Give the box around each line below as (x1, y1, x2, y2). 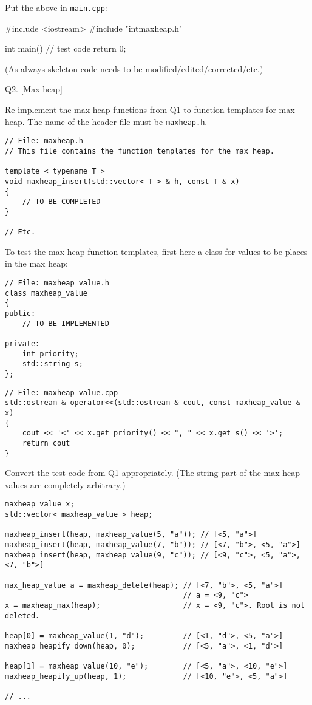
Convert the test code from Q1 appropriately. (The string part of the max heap (5, 466, 300, 479)
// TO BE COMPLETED (22, 197, 101, 206)
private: (5, 339, 40, 348)
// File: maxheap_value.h (5, 279, 109, 288)
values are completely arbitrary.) (5, 478, 126, 491)
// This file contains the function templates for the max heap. (5, 146, 274, 155)
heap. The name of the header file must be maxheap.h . (5, 115, 208, 128)
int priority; (22, 349, 79, 358)
